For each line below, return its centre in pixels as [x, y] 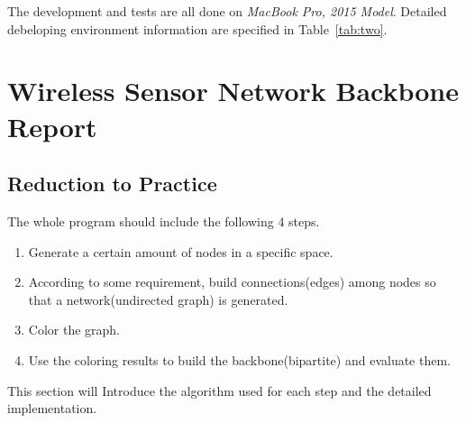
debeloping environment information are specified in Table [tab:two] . [197, 28]
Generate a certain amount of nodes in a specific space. [181, 251]
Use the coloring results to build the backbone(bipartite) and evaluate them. [239, 359]
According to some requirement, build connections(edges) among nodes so [232, 282]
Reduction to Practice [112, 184]
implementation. [52, 408]
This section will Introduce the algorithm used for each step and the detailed [219, 390]
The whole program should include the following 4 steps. [164, 221]
